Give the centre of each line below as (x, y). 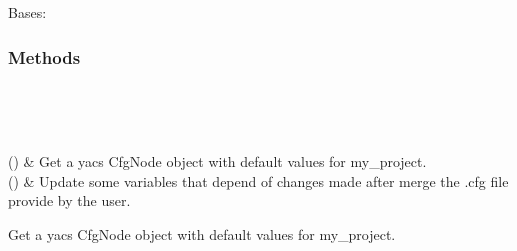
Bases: (27, 12)
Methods (44, 56)
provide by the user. (69, 200)
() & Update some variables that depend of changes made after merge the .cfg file (258, 180)
